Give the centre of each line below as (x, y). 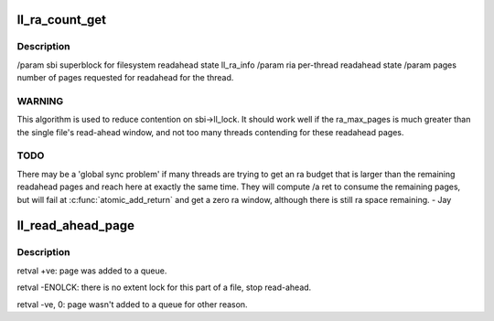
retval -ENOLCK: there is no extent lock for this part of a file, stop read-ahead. (164, 287)
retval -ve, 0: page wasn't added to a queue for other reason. (132, 304)
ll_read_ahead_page (75, 225)
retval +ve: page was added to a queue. (92, 271)
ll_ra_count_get (62, 20)
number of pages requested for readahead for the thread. (125, 78)
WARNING (40, 101)
